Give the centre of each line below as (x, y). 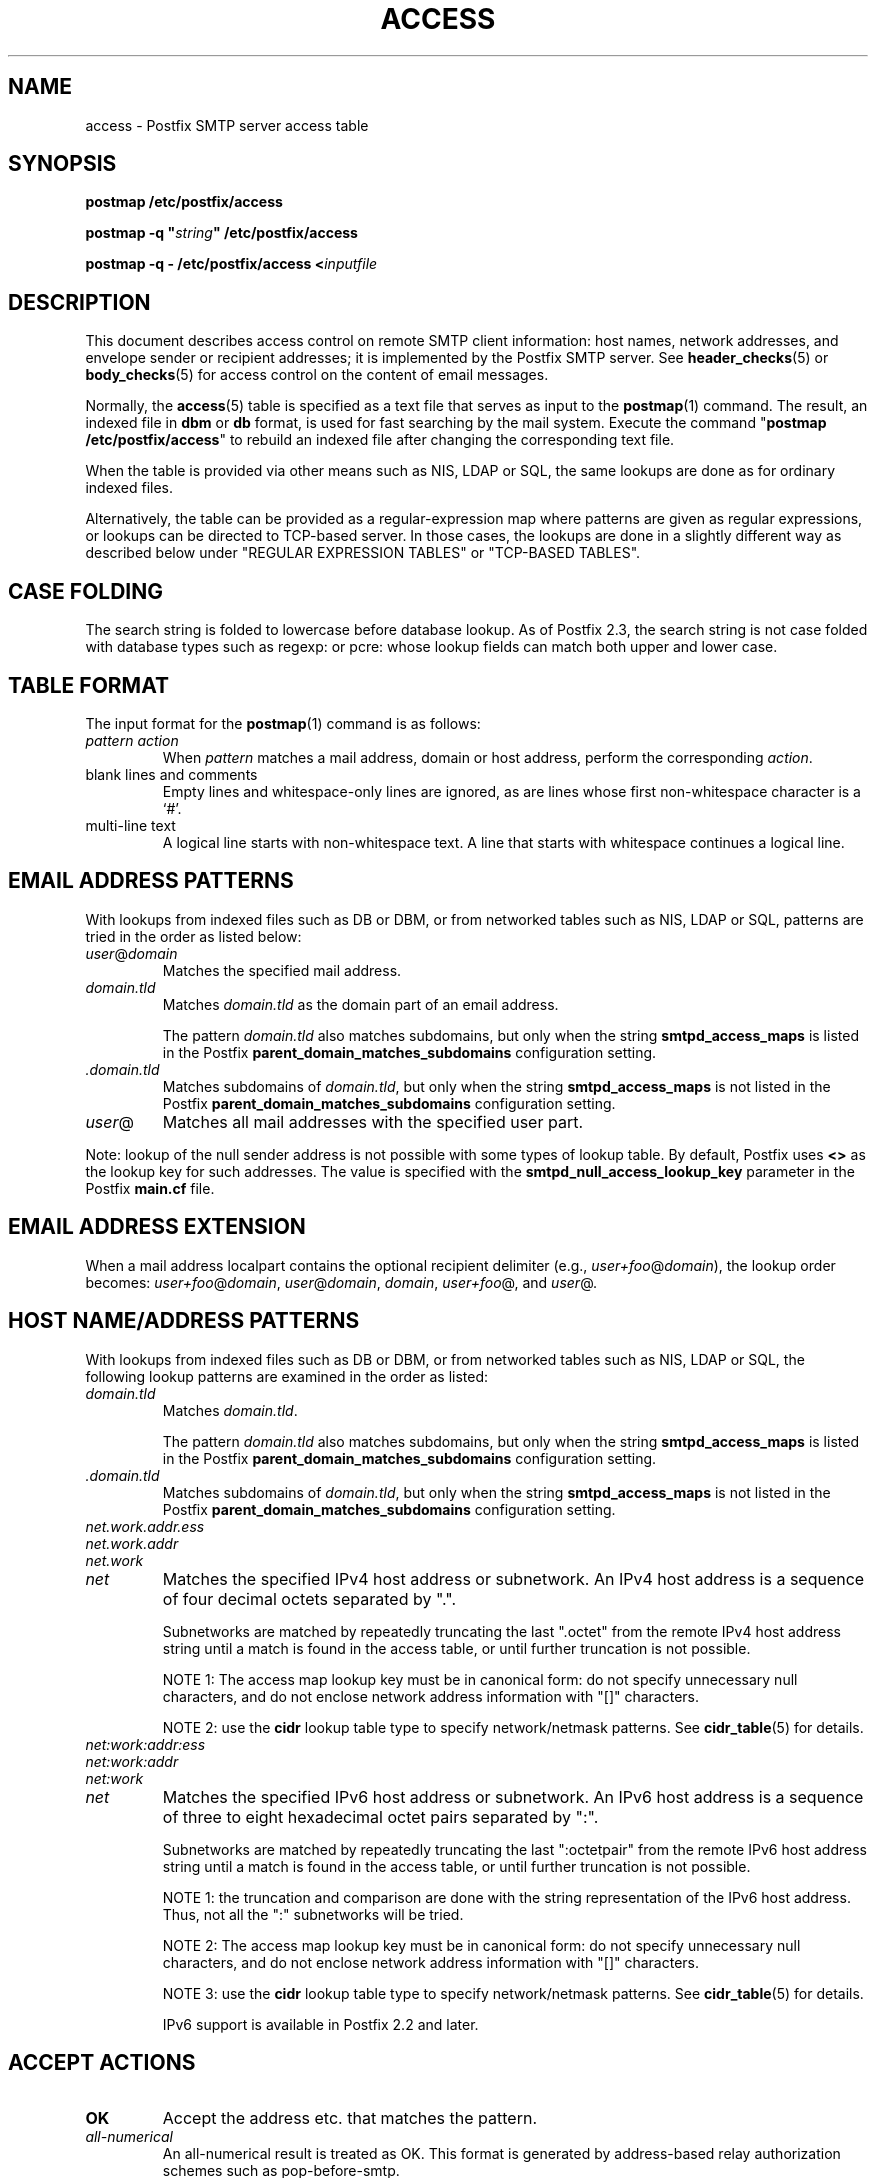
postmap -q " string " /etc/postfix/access (221, 233)
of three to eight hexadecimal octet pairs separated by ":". (380, 1816)
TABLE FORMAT (89, 685)
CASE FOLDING (86, 591)
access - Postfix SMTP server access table (227, 125)
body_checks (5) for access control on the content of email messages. (317, 375)
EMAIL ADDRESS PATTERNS (151, 881)
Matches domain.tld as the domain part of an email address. (360, 1004)
